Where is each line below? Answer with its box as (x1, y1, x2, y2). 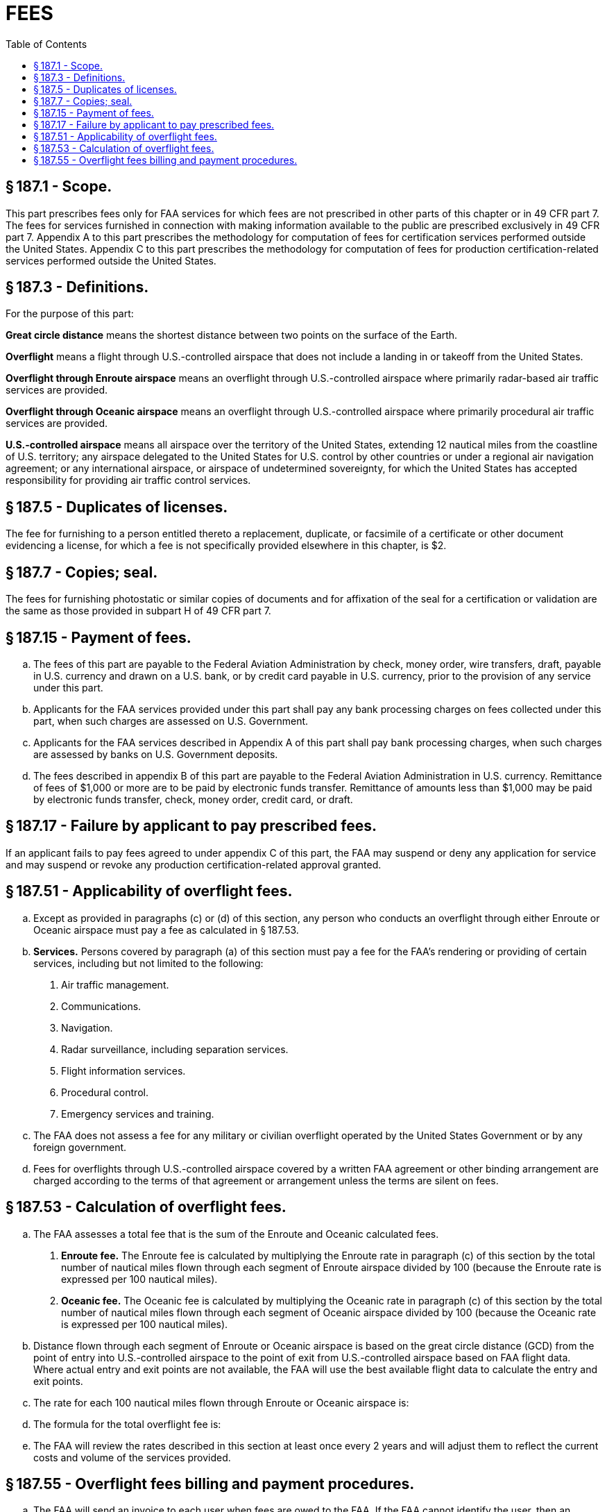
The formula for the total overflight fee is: (33, 1418, 221, 1430)
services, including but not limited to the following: (33, 957, 264, 969)
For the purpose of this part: (6, 308, 134, 320)
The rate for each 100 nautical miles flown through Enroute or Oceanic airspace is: (33, 1396, 409, 1409)
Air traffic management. (61, 978, 169, 991)
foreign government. (33, 1141, 127, 1153)
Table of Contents (6, 37, 87, 50)
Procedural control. (61, 1086, 148, 1098)
